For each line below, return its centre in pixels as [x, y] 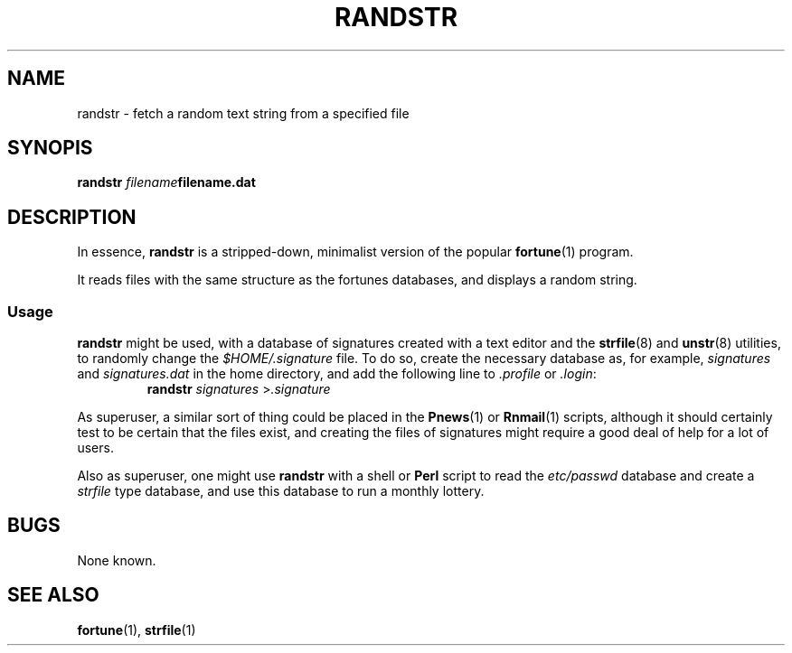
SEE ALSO [53, 595]
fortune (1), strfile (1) [137, 630]
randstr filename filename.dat [166, 182]
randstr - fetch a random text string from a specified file [243, 113]
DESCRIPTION [72, 217]
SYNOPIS [50, 148]
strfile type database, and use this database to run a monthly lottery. [281, 491]
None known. [117, 560]
